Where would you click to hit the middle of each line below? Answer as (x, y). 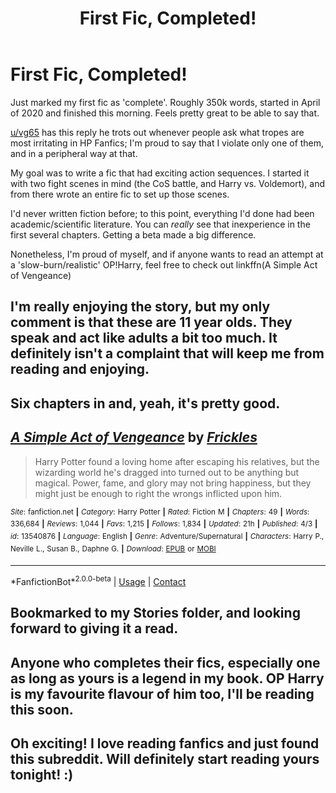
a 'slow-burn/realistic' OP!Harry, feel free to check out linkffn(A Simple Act (164, 264)
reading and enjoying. (80, 369)
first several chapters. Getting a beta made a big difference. (133, 234)
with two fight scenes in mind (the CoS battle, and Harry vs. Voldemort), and (168, 183)
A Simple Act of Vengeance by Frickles (134, 437)
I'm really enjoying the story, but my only (140, 307)
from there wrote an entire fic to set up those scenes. (120, 194)
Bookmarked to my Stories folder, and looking (155, 613)
